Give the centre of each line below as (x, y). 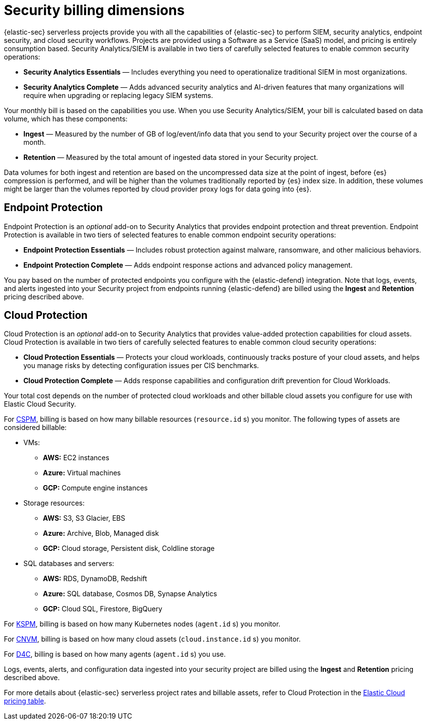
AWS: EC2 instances (76, 458)
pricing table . (25, 701)
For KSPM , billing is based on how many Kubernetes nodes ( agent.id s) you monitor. (142, 624)
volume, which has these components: (66, 118)
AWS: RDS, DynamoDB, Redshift (95, 579)
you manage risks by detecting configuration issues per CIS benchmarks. (141, 366)
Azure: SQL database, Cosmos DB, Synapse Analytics (130, 594)
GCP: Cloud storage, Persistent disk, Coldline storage (129, 548)
